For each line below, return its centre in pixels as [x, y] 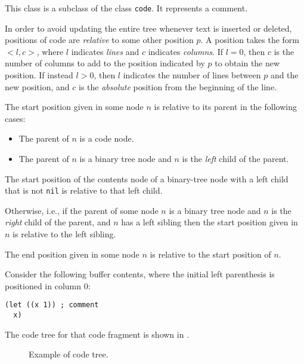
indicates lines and [105, 51]
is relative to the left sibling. [64, 234]
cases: [15, 118]
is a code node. [107, 138]
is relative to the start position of [210, 254]
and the [284, 75]
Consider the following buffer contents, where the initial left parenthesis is [140, 274]
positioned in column [43, 285]
